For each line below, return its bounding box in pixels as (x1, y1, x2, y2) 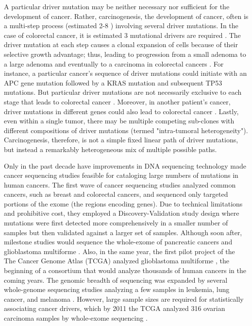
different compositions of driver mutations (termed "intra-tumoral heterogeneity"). (4, 125, 248, 135)
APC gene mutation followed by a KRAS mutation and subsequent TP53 (4, 77, 222, 87)
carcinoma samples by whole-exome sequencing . (4, 313, 148, 323)
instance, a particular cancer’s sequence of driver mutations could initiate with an (4, 68, 247, 78)
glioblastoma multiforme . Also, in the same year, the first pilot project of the (4, 246, 235, 256)
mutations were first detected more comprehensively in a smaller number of (4, 218, 228, 228)
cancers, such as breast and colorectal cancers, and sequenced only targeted (4, 189, 228, 199)
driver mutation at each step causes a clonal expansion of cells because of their (4, 39, 238, 50)
